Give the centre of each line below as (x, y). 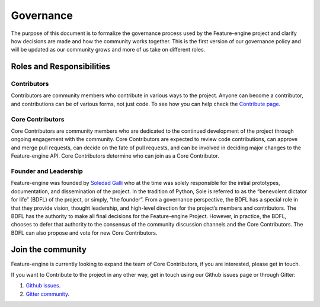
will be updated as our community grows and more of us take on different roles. (108, 50)
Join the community (49, 250)
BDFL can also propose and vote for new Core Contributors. (84, 233)
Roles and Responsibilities (61, 67)
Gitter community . (48, 294)
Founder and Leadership (47, 171)
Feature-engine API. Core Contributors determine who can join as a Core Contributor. (115, 156)
